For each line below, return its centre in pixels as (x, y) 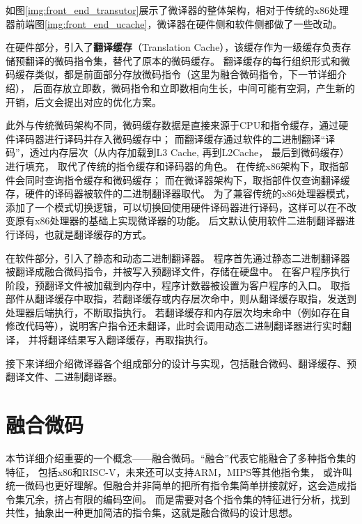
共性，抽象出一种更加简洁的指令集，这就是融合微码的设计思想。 (152, 513)
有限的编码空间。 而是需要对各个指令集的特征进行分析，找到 (212, 499)
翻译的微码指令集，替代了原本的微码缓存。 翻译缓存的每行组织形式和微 (187, 60)
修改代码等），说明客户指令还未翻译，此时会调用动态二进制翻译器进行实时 (174, 326)
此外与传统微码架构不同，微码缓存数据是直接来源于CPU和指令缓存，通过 (172, 125)
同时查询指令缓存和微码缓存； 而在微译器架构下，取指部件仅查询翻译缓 (187, 179)
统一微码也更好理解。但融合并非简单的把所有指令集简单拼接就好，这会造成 (176, 485)
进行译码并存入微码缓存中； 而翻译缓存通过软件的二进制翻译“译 (190, 138)
